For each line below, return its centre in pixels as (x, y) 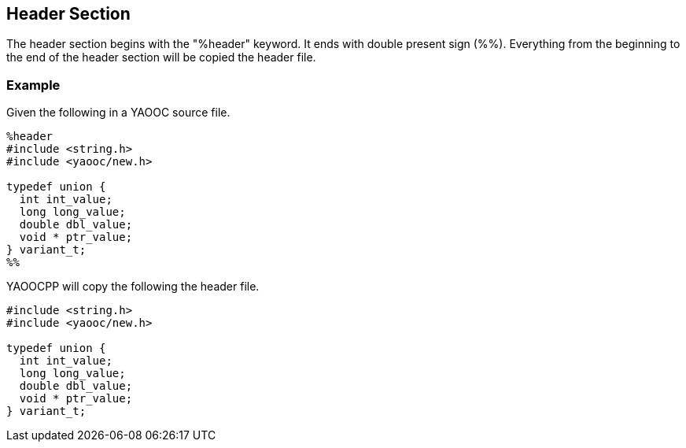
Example (33, 85)
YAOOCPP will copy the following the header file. (133, 287)
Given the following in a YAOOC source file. (118, 113)
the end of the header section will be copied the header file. (161, 57)
